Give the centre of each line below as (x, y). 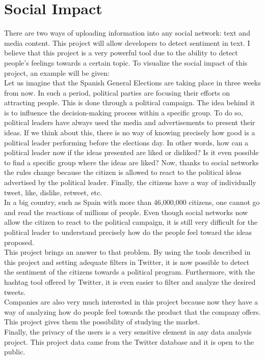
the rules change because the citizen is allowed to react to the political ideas (123, 172)
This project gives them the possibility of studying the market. (102, 322)
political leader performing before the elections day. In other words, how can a (126, 142)
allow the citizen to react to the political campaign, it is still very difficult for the (131, 222)
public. (15, 352)
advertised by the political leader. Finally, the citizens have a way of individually (130, 182)
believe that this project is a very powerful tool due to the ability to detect (121, 53)
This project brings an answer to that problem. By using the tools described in (127, 252)
